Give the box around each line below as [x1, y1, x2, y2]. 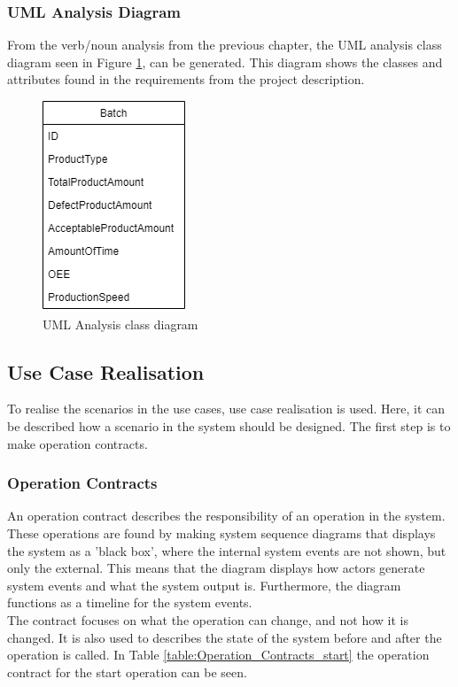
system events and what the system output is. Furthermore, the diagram [7, 575, 401, 594]
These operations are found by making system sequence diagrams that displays [7, 523, 436, 542]
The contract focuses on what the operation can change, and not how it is [7, 610, 408, 629]
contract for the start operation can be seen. [7, 662, 247, 681]
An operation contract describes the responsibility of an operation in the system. [7, 506, 446, 525]
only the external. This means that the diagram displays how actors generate [7, 559, 425, 577]
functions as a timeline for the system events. [7, 593, 252, 612]
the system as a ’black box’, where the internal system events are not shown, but [7, 541, 446, 560]
